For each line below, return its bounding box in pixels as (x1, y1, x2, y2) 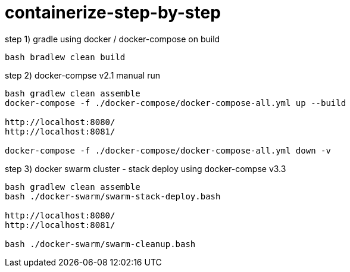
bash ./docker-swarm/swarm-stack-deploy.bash (5, 191, 221, 201)
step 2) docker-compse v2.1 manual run (5, 70, 161, 80)
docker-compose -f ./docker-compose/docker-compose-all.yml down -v (5, 145, 331, 155)
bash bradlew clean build (5, 52, 126, 62)
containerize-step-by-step (5, 2, 221, 23)
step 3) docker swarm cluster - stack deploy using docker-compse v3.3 (5, 163, 286, 174)
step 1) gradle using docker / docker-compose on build (5, 33, 220, 44)
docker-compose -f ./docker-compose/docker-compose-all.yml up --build (5, 98, 346, 108)
